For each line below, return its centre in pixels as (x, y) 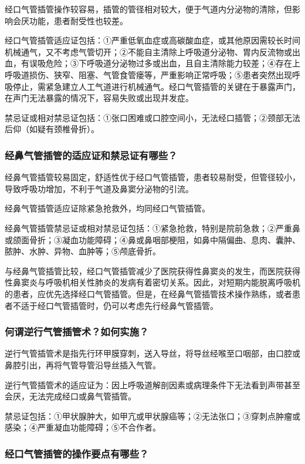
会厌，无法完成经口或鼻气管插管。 (70, 396)
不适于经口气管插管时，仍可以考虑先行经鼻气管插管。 (115, 305)
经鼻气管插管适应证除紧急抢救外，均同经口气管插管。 (107, 208)
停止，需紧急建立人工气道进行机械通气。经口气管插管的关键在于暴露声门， (156, 86)
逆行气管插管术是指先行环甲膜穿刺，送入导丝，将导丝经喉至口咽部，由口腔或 (152, 353)
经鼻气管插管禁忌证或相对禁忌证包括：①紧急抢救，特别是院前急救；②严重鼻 (152, 228)
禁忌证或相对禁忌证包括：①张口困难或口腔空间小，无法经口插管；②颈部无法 (152, 117)
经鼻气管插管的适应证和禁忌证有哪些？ (91, 155)
